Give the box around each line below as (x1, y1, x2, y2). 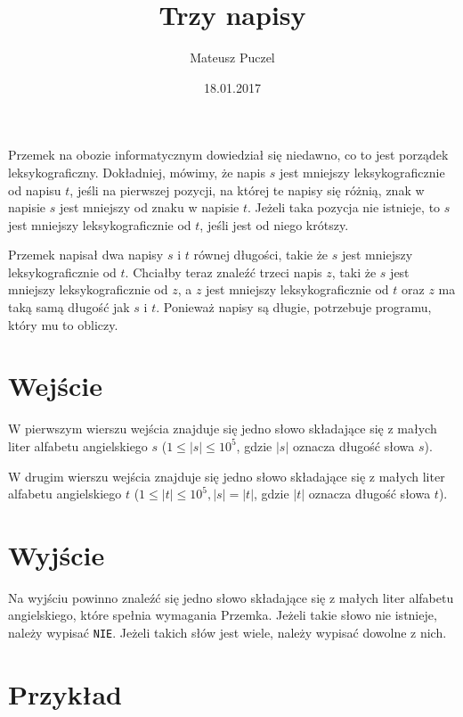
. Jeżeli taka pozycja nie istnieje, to (248, 198, 441, 217)
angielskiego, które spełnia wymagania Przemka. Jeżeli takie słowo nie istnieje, (8, 606, 437, 624)
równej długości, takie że (193, 245, 329, 264)
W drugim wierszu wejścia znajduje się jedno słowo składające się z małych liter (8, 466, 445, 485)
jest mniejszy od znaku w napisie (59, 198, 240, 217)
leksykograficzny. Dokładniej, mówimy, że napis (8, 162, 265, 181)
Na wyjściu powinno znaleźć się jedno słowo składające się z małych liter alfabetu (8, 588, 454, 606)
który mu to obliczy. (8, 315, 118, 334)
